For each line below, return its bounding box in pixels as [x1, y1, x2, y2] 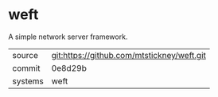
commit [12, 62, 41, 73]
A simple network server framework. [8, 32, 128, 41]
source [12, 49, 38, 60]
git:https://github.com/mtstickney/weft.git [51, 49, 207, 60]
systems [12, 76, 44, 87]
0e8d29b [51, 62, 88, 73]
